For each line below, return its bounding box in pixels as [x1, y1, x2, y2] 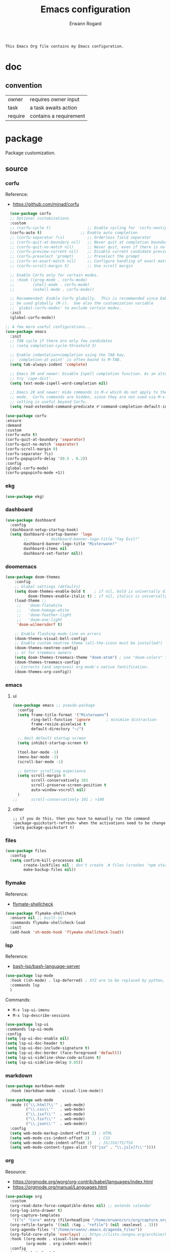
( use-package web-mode [5, 1097, 53, 1102]
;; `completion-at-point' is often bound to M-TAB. [10, 357, 122, 363]
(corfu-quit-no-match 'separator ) [5, 442, 79, 447]
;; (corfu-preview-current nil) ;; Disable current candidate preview [10, 249, 169, 254]
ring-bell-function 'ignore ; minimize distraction [31, 717, 157, 722]
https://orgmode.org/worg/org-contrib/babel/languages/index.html [12, 1178, 153, 1185]
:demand [5, 423, 22, 428]
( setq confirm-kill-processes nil [10, 858, 83, 863]
